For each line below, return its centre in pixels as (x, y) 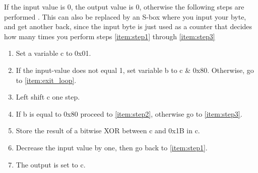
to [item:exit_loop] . (46, 80)
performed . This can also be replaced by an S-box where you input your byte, (125, 16)
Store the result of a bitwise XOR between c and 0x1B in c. (108, 131)
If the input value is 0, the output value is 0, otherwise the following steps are (124, 7)
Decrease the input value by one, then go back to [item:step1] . (112, 147)
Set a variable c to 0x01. (53, 53)
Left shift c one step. (48, 97)
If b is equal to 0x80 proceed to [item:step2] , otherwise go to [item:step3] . (129, 113)
